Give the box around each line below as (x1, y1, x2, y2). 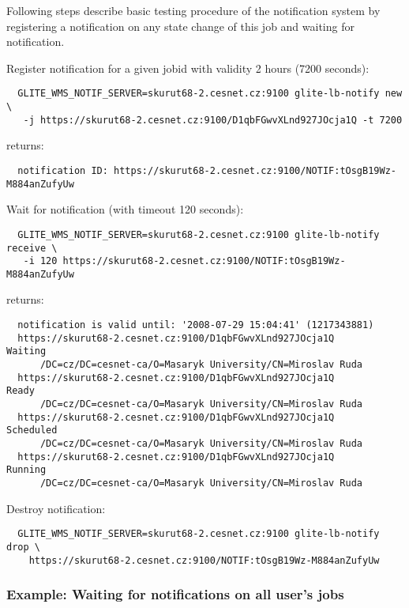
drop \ (6, 541, 40, 553)
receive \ (6, 242, 58, 254)
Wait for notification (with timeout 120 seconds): (6, 201, 244, 217)
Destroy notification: (6, 500, 106, 516)
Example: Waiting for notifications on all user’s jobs (6, 584, 344, 604)
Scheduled (6, 425, 58, 436)
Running (6, 464, 47, 476)
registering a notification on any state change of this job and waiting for (6, 17, 355, 34)
